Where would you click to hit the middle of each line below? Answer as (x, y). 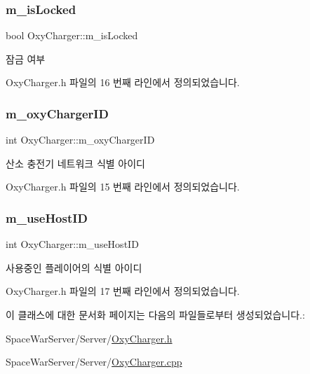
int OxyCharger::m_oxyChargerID (80, 140)
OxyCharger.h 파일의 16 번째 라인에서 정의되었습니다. (123, 82)
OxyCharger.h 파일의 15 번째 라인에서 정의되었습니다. (123, 187)
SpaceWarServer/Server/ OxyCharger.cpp (94, 362)
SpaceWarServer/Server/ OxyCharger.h (89, 338)
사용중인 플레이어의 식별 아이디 (74, 267)
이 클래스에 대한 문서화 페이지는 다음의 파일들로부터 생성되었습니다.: (155, 314)
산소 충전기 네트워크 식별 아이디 (75, 163)
